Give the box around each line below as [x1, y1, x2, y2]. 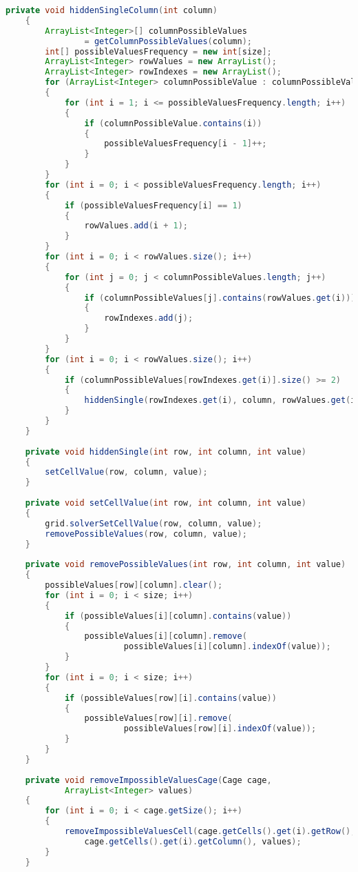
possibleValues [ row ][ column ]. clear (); [45, 580, 223, 590]
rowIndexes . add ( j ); [104, 313, 193, 324]
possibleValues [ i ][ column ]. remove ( [84, 631, 247, 642]
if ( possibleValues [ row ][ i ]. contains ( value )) [64, 693, 277, 703]
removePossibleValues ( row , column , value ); [45, 528, 247, 539]
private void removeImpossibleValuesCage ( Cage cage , [25, 775, 272, 785]
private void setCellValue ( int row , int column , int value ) [25, 498, 306, 508]
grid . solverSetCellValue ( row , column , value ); [45, 518, 262, 528]
